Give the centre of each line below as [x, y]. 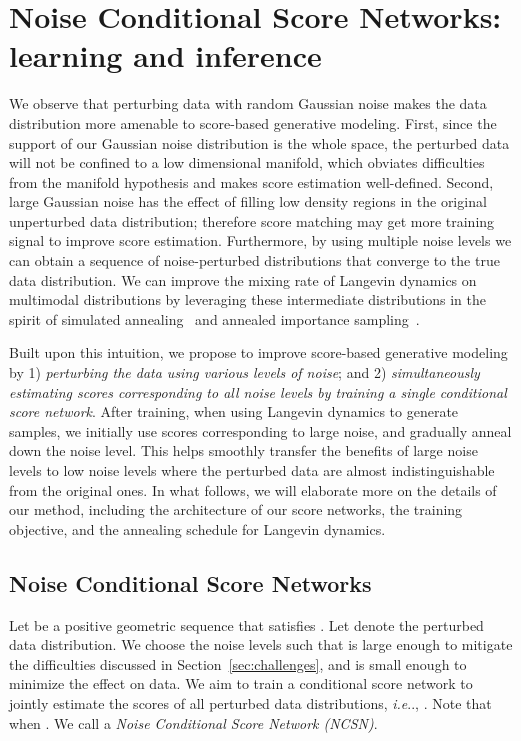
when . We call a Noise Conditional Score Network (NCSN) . [193, 722]
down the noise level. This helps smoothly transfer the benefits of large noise [243, 450]
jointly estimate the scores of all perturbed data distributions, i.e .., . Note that [250, 702]
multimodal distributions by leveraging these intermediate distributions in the [247, 299]
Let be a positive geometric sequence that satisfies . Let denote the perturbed [246, 624]
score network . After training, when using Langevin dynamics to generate [234, 411]
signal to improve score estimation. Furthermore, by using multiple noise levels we [260, 240]
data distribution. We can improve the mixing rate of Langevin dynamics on [243, 279]
